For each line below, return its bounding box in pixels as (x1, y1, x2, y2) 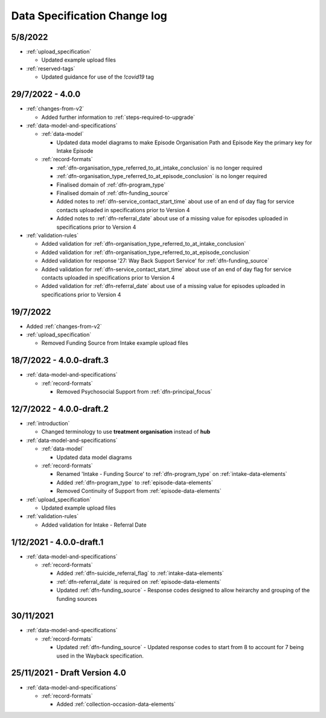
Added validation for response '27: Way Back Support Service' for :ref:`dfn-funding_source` (41, 257, 270, 264)
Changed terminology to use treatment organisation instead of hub (41, 428, 211, 435)
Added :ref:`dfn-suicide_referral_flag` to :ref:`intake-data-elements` (56, 569, 224, 577)
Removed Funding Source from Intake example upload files (41, 339, 188, 347)
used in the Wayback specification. (56, 652, 144, 659)
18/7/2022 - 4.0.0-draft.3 (11, 355, 109, 365)
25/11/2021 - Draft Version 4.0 (11, 668, 126, 678)
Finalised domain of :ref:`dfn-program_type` (56, 181, 166, 188)
